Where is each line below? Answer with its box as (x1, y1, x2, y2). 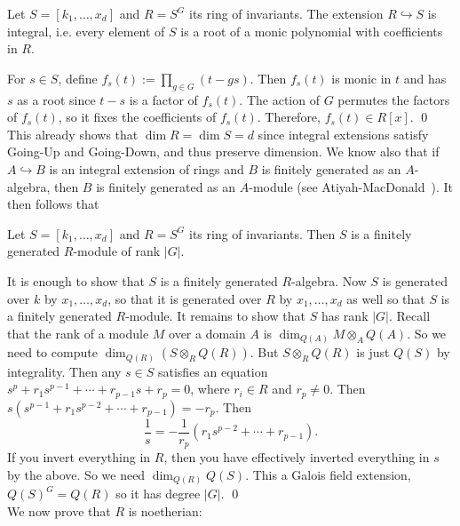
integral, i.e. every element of (7, 21, 165, 40)
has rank (321, 307, 369, 325)
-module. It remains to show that (125, 307, 305, 325)
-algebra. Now (291, 271, 367, 290)
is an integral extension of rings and (49, 159, 244, 178)
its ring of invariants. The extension (189, 4, 384, 22)
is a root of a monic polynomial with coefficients (180, 21, 443, 40)
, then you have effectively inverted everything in (163, 448, 430, 466)
